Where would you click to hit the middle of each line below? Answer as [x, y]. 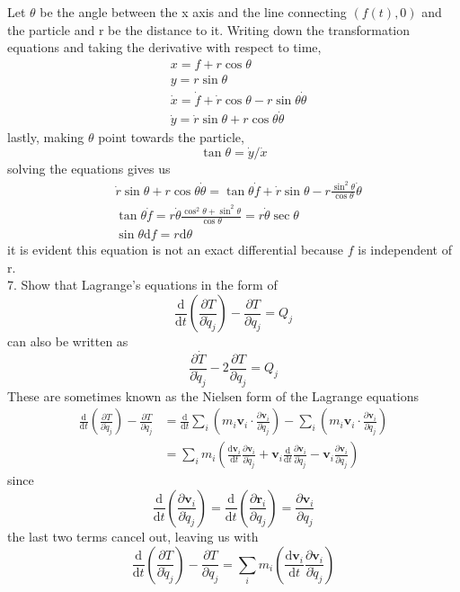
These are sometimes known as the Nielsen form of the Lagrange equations [213, 395]
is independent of [405, 250]
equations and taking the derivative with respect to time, [164, 47]
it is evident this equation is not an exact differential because [176, 250]
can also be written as [68, 341]
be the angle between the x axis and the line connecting [193, 12]
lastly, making [46, 137]
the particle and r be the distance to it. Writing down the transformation [208, 29]
